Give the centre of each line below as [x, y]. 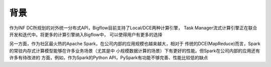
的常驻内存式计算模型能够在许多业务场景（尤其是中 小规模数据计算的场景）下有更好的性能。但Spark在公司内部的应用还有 [135, 51]
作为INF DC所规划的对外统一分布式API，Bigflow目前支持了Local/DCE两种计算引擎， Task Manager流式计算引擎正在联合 [133, 28]
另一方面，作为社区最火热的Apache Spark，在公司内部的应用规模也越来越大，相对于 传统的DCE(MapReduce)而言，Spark [135, 44]
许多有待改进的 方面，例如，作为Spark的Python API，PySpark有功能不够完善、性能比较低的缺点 [109, 58]
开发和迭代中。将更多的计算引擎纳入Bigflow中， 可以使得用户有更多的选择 [86, 34]
